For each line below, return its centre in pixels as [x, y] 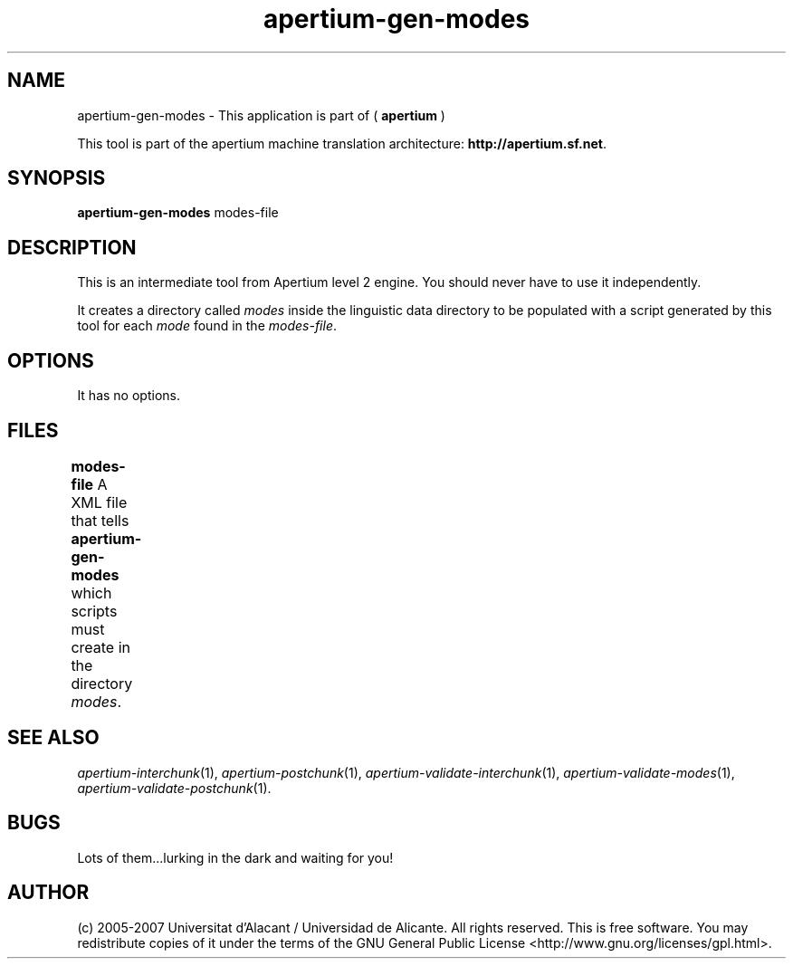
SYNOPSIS [57, 178]
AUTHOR [48, 893]
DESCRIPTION [72, 247]
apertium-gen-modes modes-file [178, 213]
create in [100, 647]
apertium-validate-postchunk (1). [174, 788]
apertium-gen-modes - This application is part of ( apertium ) [261, 115]
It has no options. [129, 396]
